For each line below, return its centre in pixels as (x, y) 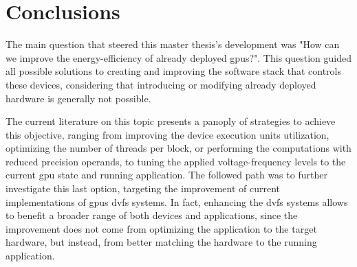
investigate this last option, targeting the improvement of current (143, 188)
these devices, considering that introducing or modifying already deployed (161, 84)
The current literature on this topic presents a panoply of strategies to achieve (171, 121)
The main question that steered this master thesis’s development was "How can (173, 44)
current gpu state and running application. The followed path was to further (166, 175)
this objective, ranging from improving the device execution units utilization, (167, 134)
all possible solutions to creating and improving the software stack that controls (173, 71)
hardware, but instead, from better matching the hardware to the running (161, 242)
